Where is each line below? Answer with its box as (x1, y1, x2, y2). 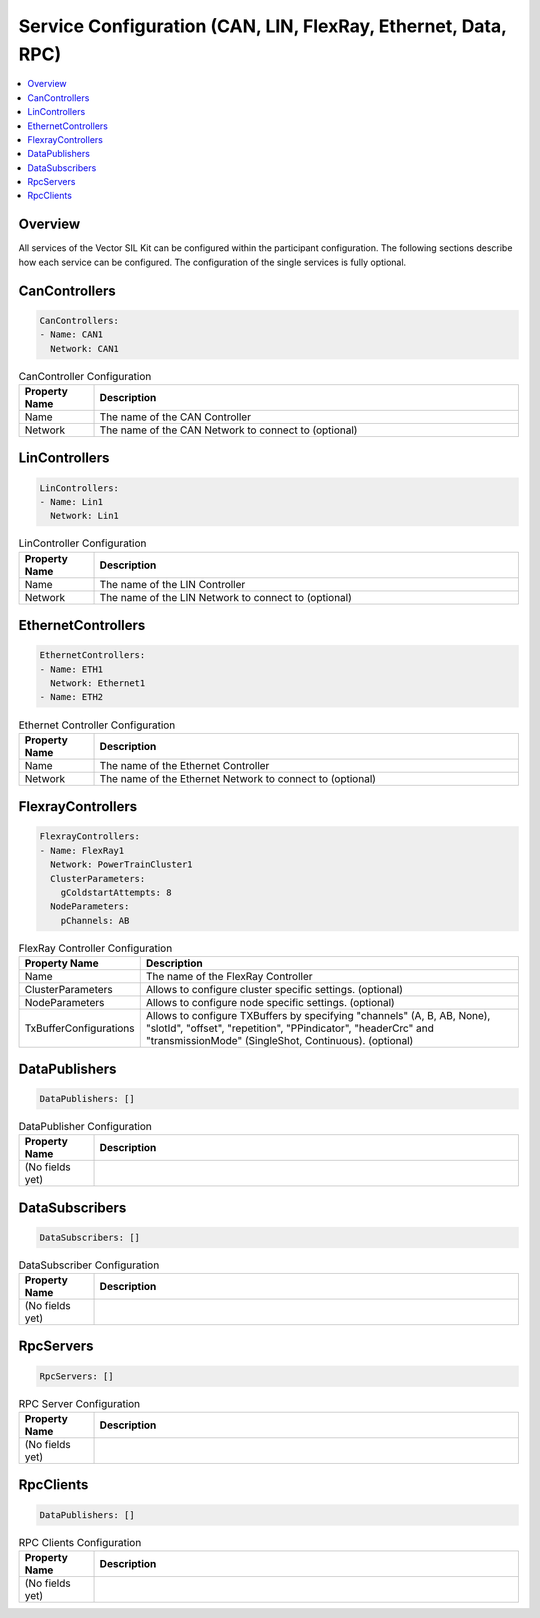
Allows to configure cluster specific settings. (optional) (145, 983, 404, 997)
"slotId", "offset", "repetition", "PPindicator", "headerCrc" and (145, 1021, 434, 1035)
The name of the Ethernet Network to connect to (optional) (99, 771, 377, 785)
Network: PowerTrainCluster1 (50, 859, 194, 870)
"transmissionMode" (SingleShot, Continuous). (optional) (145, 1034, 414, 1048)
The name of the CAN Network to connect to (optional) (99, 423, 358, 437)
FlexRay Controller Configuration (18, 941, 173, 955)
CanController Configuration (18, 369, 152, 383)
